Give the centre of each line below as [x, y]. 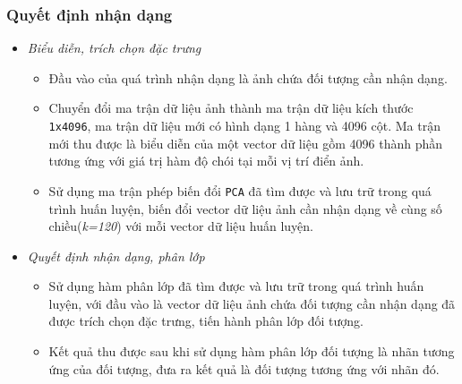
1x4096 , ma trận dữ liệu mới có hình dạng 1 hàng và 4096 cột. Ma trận [244, 125]
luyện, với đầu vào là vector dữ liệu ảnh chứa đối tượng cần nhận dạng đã [252, 303]
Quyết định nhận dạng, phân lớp [116, 256]
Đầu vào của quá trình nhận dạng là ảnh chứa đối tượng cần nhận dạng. [248, 77]
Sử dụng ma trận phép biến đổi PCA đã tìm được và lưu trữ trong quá [240, 190]
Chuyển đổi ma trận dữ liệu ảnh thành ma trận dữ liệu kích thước [231, 108]
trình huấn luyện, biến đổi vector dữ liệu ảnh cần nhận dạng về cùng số [245, 208]
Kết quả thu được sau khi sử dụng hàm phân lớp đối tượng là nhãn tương [252, 351]
